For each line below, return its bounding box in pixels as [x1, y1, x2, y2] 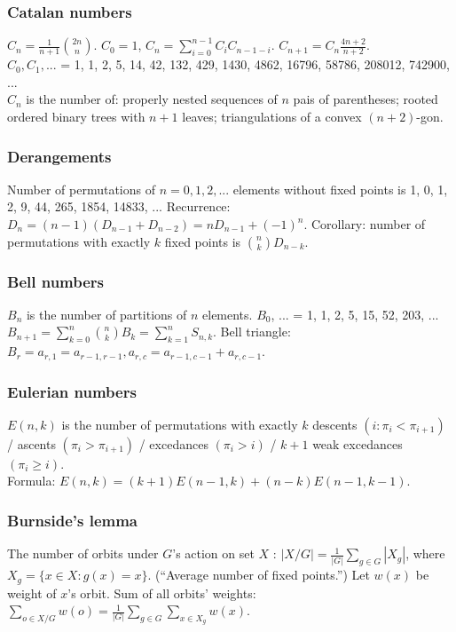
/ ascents [7, 434, 56, 453]
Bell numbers [7, 270, 105, 292]
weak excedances [312, 434, 403, 453]
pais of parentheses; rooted [293, 90, 438, 108]
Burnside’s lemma [7, 509, 138, 531]
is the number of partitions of [26, 304, 187, 323]
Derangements [7, 145, 112, 167]
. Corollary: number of [303, 215, 426, 233]
